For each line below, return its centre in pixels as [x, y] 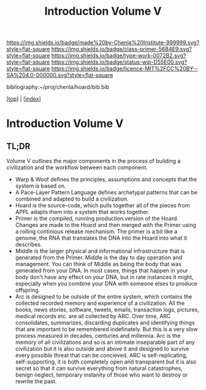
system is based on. [40, 186]
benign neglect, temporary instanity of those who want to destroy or [101, 375]
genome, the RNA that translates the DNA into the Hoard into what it [101, 238]
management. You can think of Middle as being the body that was [98, 264]
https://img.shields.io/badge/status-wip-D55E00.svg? [119, 62]
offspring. [28, 290]
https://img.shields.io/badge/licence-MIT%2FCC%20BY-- [124, 69]
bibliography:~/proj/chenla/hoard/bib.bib [58, 87]
